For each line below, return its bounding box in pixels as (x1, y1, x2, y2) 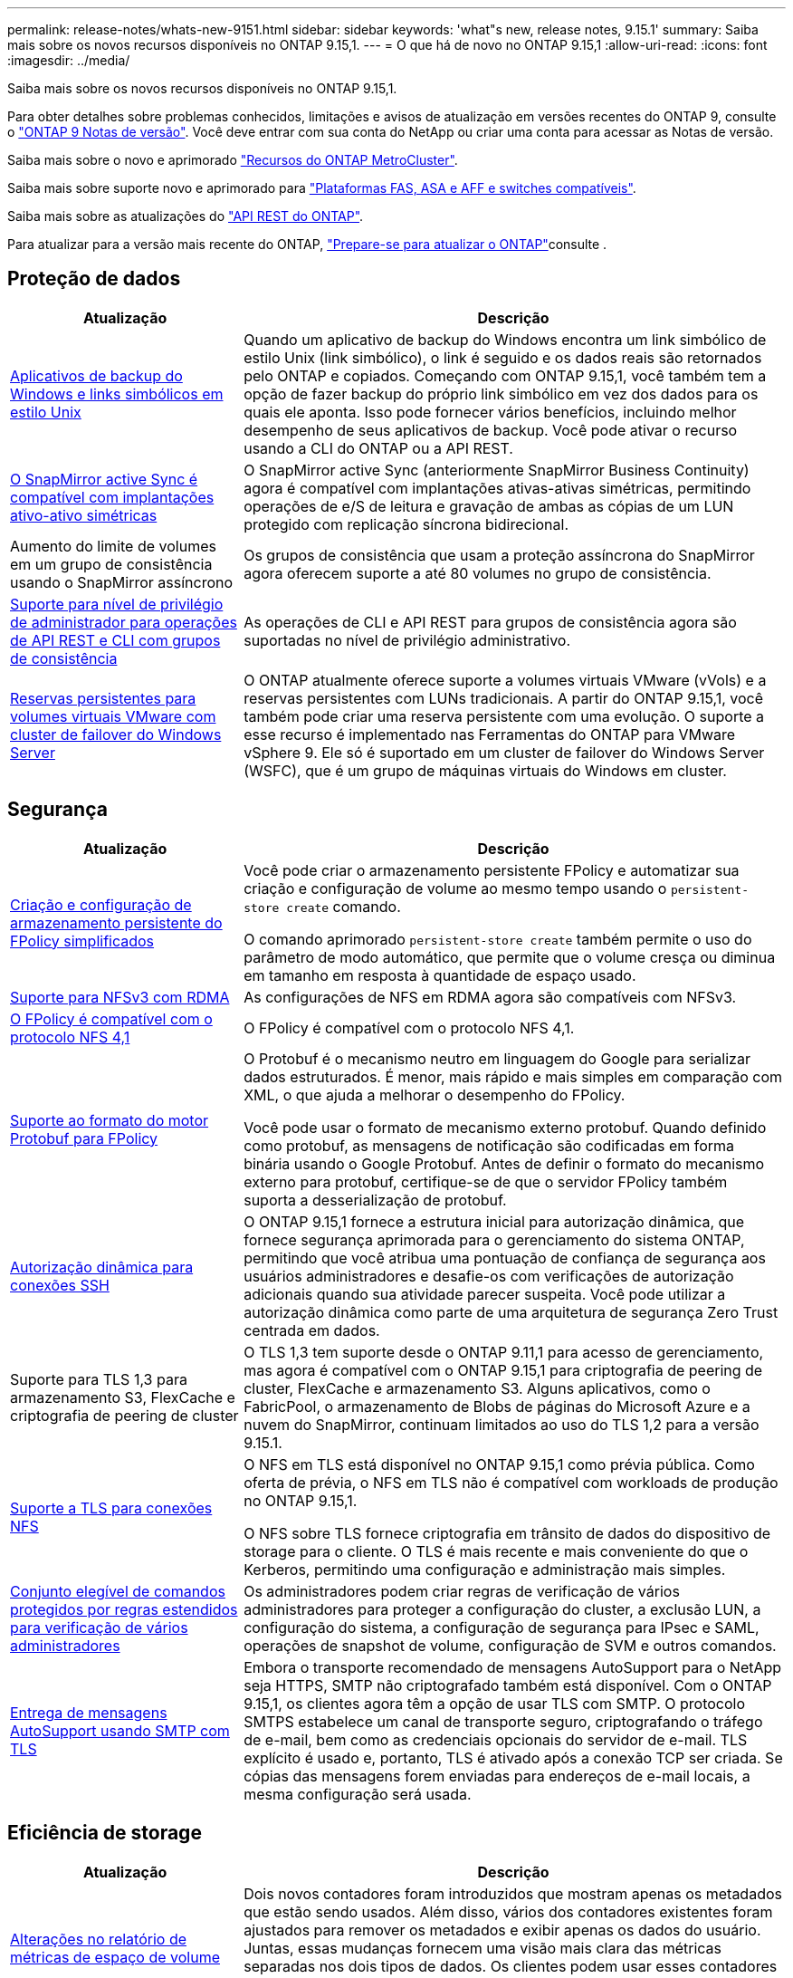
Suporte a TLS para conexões (10, 1498, 213, 1517)
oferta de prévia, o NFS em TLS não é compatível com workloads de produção (244, 1473, 779, 1492)
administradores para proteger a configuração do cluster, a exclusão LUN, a (244, 1599, 761, 1618)
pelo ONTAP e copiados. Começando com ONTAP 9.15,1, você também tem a (244, 366, 767, 385)
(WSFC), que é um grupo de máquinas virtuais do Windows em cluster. (244, 761, 727, 780)
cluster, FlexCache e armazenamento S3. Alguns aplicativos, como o (244, 1378, 711, 1397)
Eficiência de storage (7, 1821, 202, 1845)
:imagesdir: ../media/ (7, 53, 130, 68)
